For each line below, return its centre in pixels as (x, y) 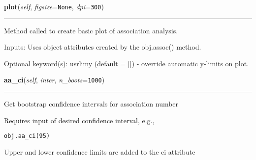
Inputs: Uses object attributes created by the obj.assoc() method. (103, 47)
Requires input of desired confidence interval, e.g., (79, 120)
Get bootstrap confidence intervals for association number (91, 104)
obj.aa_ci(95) (27, 136)
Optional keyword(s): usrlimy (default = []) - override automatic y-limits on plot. (127, 63)
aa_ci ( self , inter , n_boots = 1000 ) (54, 80)
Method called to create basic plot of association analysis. (91, 30)
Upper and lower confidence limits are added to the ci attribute (100, 151)
